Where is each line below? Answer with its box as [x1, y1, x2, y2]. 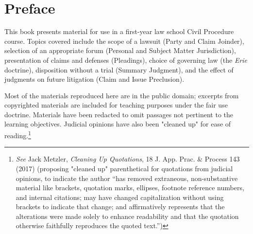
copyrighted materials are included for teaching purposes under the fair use [4, 100, 228, 110]
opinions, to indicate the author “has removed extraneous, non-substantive [16, 173, 238, 183]
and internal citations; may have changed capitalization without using [16, 192, 224, 202]
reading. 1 [4, 129, 31, 140]
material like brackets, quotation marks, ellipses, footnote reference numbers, [16, 182, 244, 193]
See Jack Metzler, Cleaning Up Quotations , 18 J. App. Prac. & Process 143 [16, 154, 240, 164]
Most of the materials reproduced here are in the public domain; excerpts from [4, 90, 239, 100]
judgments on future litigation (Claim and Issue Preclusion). [4, 74, 185, 84]
